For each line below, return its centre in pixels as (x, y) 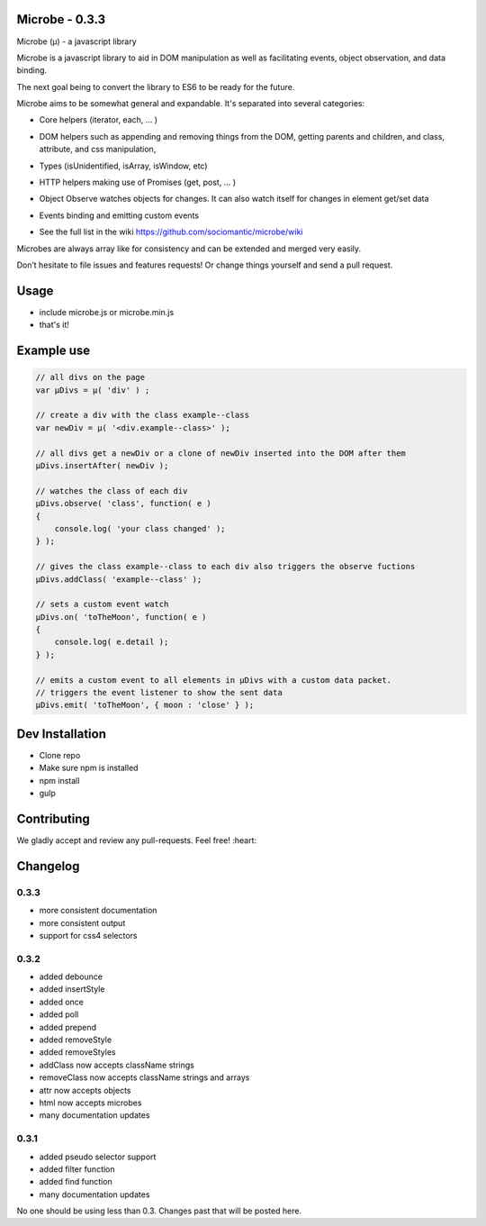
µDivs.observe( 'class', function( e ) (123, 504)
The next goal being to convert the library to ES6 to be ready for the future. (156, 86)
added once (62, 1002)
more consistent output (82, 922)
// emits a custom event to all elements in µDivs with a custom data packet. (213, 680)
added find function (76, 1182)
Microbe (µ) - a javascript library (76, 41)
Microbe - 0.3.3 (61, 19)
